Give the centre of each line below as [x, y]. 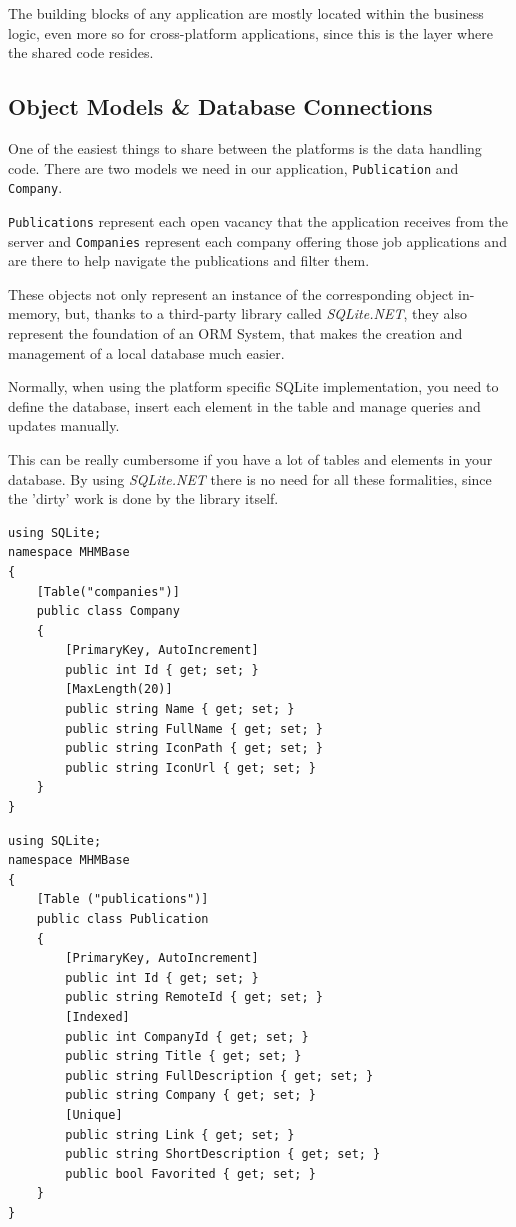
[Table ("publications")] [122, 899]
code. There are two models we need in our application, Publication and [233, 167]
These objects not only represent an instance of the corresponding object [231, 293]
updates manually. [64, 425]
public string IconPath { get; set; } [194, 748]
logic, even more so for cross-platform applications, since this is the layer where [250, 32]
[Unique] [94, 1114]
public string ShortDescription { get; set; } [223, 1154]
